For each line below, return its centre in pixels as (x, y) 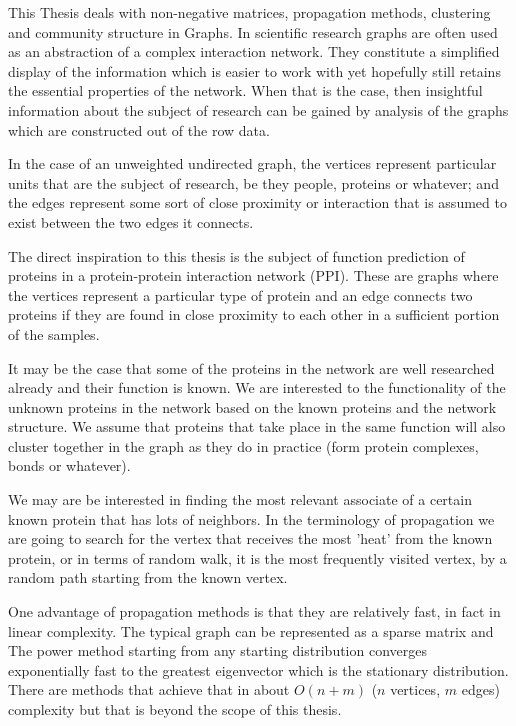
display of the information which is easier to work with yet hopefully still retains (254, 70)
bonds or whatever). (69, 465)
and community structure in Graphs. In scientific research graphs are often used (253, 31)
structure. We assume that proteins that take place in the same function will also (257, 426)
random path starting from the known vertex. (148, 577)
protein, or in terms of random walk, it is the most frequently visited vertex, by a (257, 557)
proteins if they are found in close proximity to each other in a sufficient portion (254, 314)
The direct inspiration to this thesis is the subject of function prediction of (236, 255)
